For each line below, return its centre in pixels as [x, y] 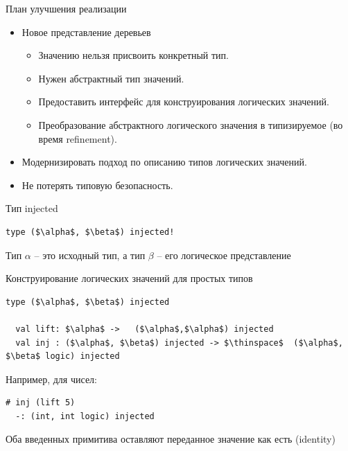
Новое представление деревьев [86, 32]
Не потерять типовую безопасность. [97, 185]
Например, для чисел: [51, 379]
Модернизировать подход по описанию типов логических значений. [164, 162]
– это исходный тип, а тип [90, 255]
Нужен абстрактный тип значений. [111, 78]
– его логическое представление [224, 255]
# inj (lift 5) [41, 403]
